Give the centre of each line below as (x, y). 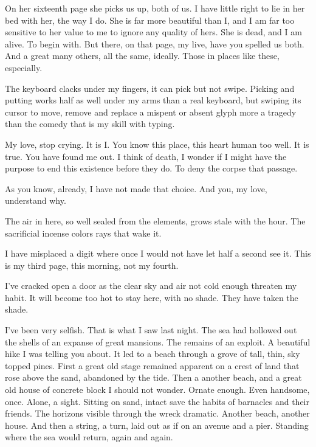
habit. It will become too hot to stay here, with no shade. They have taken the (152, 297)
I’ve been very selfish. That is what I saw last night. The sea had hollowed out (151, 330)
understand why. (36, 200)
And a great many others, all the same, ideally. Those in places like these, (142, 56)
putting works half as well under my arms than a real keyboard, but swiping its (153, 100)
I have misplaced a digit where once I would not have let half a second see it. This (158, 253)
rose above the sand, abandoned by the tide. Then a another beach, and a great (153, 377)
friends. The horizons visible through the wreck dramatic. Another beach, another (157, 413)
